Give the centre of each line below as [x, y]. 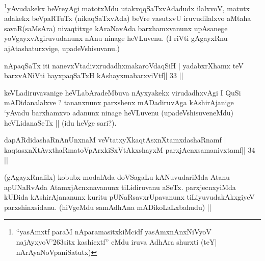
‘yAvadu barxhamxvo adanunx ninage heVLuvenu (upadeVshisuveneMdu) [119, 112]
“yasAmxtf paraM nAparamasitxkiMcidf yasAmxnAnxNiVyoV [114, 232]
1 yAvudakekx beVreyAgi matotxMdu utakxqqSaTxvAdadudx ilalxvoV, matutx [127, 7]
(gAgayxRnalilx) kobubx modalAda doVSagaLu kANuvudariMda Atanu [117, 176]
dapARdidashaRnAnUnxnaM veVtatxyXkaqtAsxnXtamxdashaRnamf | [115, 140]
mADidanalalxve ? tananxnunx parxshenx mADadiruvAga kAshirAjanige [119, 102]
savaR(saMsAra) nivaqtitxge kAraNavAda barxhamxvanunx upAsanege [116, 28]
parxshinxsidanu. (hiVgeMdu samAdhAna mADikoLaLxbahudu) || [108, 207]
